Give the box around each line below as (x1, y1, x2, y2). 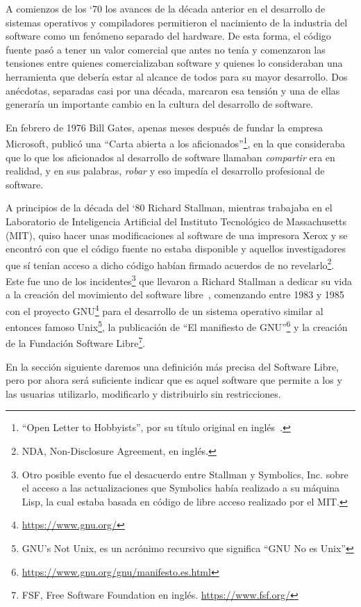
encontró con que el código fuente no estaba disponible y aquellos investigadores (6, 241, 346, 256)
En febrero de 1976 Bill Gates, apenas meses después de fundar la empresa (6, 120, 323, 134)
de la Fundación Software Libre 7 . (6, 334, 146, 350)
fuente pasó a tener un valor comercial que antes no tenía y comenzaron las (6, 42, 326, 56)
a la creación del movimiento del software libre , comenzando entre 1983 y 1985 (6, 287, 344, 302)
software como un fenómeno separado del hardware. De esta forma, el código (6, 29, 331, 43)
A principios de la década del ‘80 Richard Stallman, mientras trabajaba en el (6, 200, 333, 215)
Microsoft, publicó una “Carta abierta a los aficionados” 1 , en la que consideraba (6, 134, 345, 150)
